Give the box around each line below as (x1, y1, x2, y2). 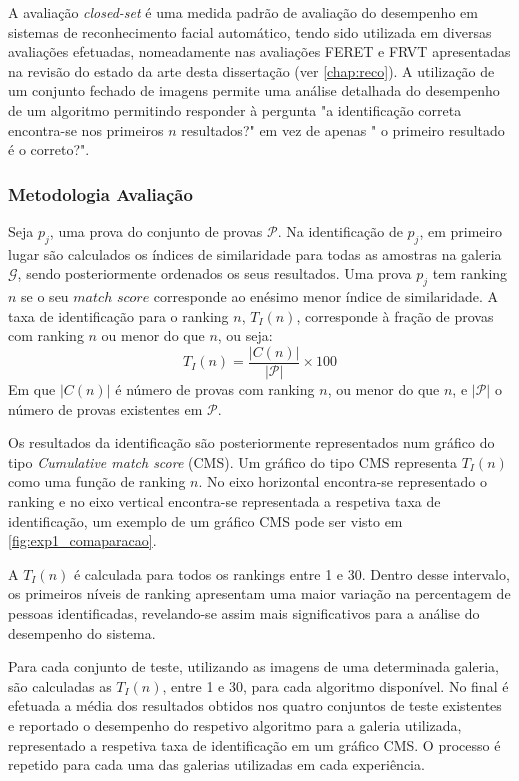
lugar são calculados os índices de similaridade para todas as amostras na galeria (8, 243, 502, 264)
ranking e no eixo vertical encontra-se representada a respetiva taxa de (8, 490, 441, 511)
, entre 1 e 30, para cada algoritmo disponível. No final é (162, 675, 509, 696)
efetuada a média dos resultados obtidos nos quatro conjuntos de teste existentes (8, 695, 502, 716)
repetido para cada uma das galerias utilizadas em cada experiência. (8, 754, 425, 775)
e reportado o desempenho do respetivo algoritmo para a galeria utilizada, (8, 714, 462, 735)
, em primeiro (419, 220, 502, 241)
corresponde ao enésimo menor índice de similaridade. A (153, 286, 498, 307)
